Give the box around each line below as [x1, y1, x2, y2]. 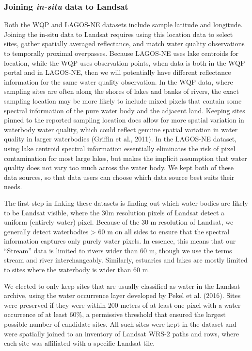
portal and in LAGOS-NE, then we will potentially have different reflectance [4, 67, 231, 77]
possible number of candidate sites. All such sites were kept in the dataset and [4, 319, 236, 329]
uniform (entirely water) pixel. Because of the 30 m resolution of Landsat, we [4, 217, 234, 227]
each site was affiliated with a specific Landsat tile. [4, 338, 155, 348]
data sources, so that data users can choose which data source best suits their [4, 172, 235, 182]
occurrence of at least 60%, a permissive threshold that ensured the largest [4, 309, 226, 319]
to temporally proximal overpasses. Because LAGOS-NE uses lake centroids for [4, 48, 238, 58]
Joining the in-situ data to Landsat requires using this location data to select [4, 29, 233, 39]
